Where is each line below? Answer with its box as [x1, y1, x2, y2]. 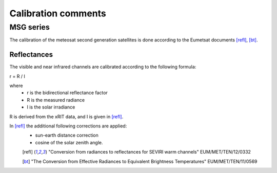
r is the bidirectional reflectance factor [27, 90, 108, 96]
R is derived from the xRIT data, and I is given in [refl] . [9, 113, 124, 120]
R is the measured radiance [27, 97, 85, 103]
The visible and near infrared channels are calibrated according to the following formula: [9, 64, 196, 70]
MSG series [9, 23, 50, 32]
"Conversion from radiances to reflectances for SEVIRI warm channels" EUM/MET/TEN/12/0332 [48, 149, 251, 155]
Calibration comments [9, 8, 106, 19]
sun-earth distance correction [35, 132, 98, 138]
